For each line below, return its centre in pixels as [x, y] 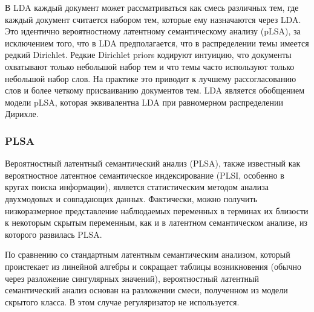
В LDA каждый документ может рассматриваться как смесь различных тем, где [152, 7]
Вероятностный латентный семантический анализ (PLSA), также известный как [153, 163]
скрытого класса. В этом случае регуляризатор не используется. [122, 301]
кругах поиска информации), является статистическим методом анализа [137, 187]
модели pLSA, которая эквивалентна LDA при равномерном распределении [144, 102]
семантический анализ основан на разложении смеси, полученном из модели [146, 290]
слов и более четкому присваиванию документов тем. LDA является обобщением [155, 90]
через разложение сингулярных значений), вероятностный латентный [132, 278]
